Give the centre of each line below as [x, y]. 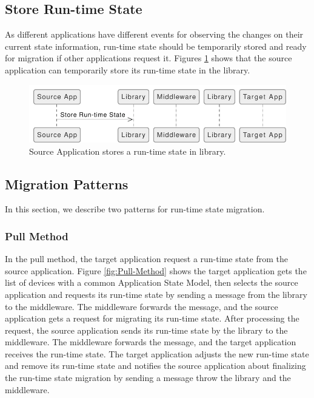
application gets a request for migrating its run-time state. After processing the [152, 318]
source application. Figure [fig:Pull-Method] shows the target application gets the [156, 270]
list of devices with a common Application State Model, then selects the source [152, 282]
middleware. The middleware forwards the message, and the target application [151, 342]
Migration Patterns [67, 184]
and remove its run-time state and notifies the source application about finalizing [155, 366]
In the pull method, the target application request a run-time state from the [146, 259]
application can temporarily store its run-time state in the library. [128, 69]
